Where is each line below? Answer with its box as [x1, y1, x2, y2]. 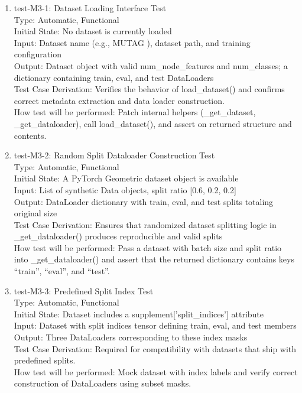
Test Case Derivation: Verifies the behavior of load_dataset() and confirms [14, 83, 285, 95]
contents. [14, 129, 47, 141]
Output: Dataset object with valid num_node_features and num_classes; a [14, 59, 288, 72]
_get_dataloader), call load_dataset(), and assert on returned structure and [14, 117, 292, 129]
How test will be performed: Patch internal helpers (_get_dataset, [14, 106, 256, 118]
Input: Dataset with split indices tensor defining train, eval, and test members [14, 319, 297, 332]
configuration [14, 48, 61, 60]
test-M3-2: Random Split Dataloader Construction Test [14, 149, 215, 161]
